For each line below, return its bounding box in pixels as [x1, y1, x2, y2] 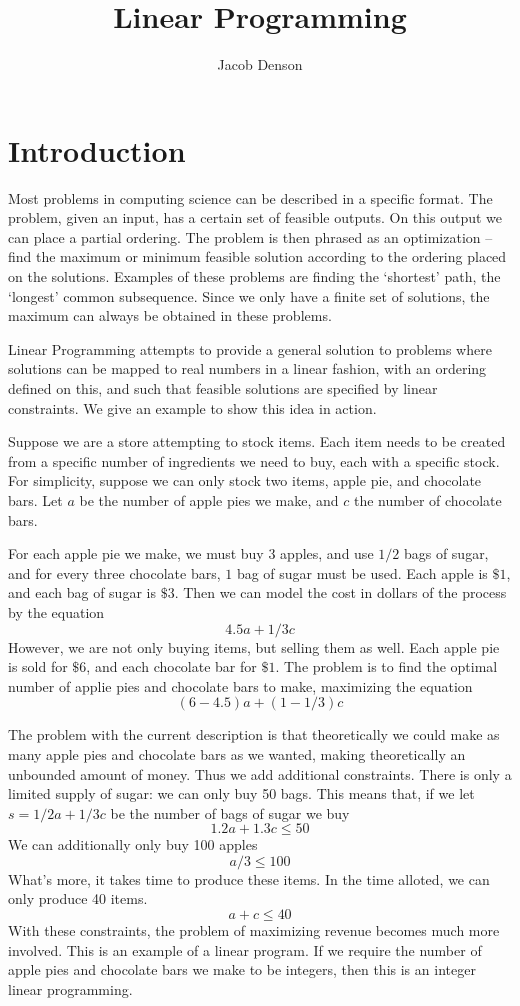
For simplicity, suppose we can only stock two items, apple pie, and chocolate [8, 470, 482, 491]
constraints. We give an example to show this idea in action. [8, 397, 377, 418]
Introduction [8, 129, 186, 170]
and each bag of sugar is [8, 582, 156, 603]
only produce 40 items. [8, 888, 148, 909]
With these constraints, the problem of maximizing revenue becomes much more [8, 920, 500, 941]
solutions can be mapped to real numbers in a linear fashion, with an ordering [8, 358, 487, 379]
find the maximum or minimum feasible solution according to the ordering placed [8, 246, 507, 267]
